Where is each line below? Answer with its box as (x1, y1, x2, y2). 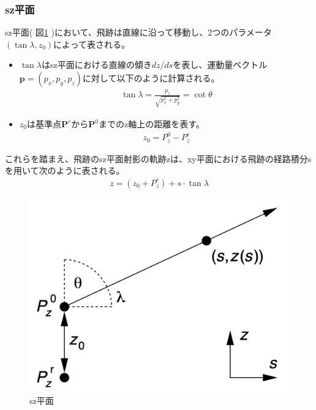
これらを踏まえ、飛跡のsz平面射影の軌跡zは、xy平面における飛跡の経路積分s (5, 152, 312, 165)
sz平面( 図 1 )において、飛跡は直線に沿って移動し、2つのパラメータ (5, 26, 272, 39)
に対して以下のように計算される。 (82, 72, 220, 84)
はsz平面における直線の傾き (41, 58, 152, 71)
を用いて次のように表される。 (5, 164, 125, 177)
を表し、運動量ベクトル (173, 58, 268, 71)
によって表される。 (53, 37, 130, 50)
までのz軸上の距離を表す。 (98, 117, 205, 130)
